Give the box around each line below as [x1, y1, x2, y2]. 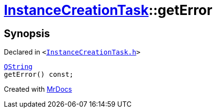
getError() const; [4, 70, 74, 79]
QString [4, 63, 33, 71]
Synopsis [4, 27, 50, 40]
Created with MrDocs [4, 85, 72, 94]
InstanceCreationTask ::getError [4, 2, 213, 18]
